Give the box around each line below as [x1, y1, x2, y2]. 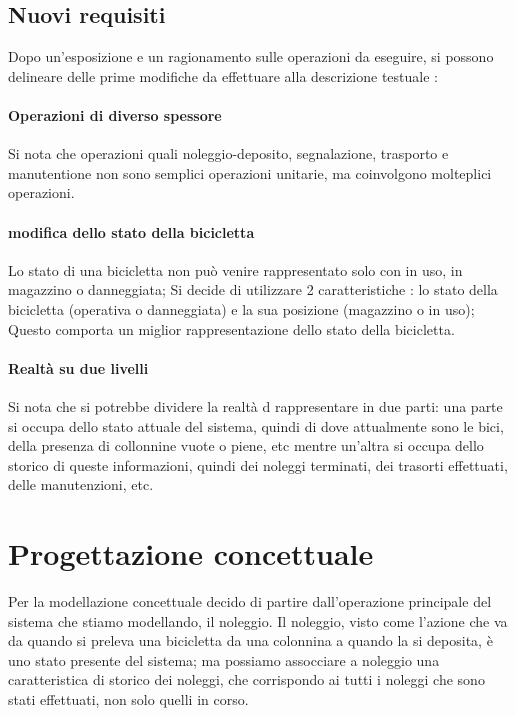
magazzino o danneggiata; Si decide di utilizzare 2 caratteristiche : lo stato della [8, 279, 498, 300]
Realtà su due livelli [8, 357, 149, 378]
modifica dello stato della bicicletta [8, 221, 255, 242]
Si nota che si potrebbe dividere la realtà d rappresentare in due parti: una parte [8, 395, 503, 416]
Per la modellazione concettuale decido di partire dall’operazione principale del [8, 591, 492, 612]
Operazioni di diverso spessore [8, 104, 222, 125]
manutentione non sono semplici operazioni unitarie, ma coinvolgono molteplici [8, 162, 492, 183]
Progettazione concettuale [8, 533, 374, 574]
